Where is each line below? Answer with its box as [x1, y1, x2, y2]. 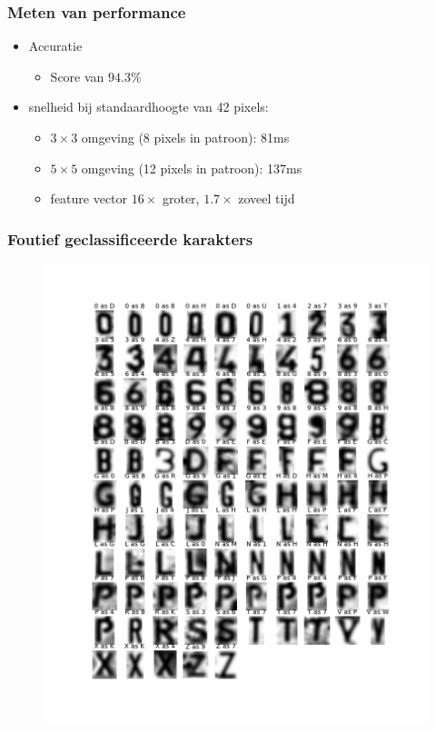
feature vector [50, 189, 128, 208]
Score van [50, 66, 104, 85]
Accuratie [28, 36, 83, 55]
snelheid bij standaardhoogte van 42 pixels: [28, 97, 269, 116]
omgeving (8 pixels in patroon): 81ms [81, 128, 290, 146]
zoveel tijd [238, 189, 295, 208]
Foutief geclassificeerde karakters [7, 227, 253, 250]
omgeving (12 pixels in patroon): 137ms [81, 158, 302, 177]
